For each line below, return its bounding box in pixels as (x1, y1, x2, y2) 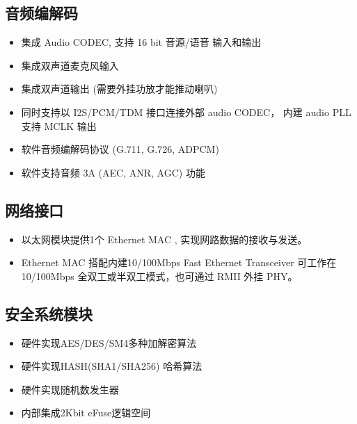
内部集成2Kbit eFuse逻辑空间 (21, 405, 151, 420)
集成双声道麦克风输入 (21, 58, 119, 72)
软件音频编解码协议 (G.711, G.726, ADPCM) (21, 142, 219, 156)
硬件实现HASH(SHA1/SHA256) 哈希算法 (21, 359, 203, 373)
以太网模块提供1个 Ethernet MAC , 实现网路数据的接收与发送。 (21, 231, 308, 246)
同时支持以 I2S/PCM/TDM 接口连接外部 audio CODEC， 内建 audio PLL (21, 104, 351, 119)
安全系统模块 (5, 302, 93, 324)
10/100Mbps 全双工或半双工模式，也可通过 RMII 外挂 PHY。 (21, 268, 298, 283)
